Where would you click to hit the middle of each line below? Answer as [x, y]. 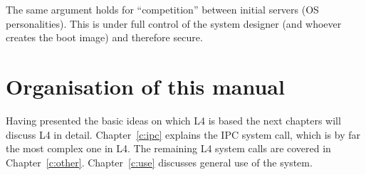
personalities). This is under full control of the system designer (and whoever [174, 23]
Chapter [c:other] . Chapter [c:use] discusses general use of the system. [159, 162]
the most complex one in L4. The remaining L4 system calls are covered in [168, 148]
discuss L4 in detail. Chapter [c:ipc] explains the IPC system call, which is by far [183, 134]
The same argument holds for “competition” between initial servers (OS [162, 9]
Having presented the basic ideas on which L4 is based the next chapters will [173, 120]
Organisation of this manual [145, 86]
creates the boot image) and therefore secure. [104, 37]
